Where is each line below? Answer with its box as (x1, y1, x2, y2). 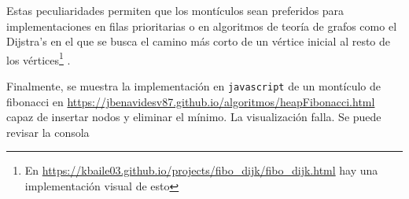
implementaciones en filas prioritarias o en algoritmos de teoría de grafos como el (6, 17, 397, 34)
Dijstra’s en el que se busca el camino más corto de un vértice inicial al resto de (6, 33, 391, 50)
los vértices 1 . (6, 49, 71, 68)
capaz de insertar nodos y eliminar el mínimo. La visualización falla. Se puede (6, 109, 381, 125)
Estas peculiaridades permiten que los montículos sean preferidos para (6, 2, 345, 18)
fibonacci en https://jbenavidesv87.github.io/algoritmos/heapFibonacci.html (6, 93, 375, 109)
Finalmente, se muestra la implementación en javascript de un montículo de (6, 78, 381, 94)
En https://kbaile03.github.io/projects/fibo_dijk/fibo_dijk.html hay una (24, 162, 378, 179)
